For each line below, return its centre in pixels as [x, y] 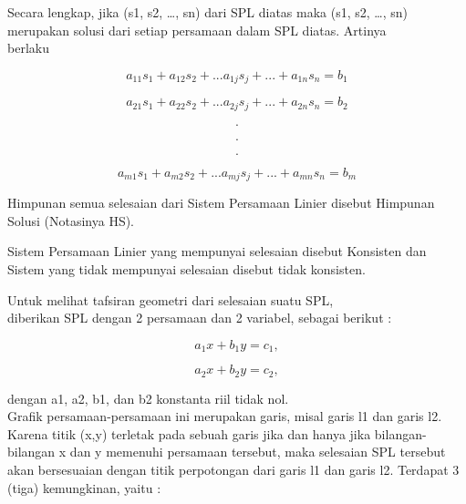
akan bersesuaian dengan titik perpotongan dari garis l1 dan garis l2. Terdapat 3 [233, 469]
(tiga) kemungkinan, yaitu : [84, 487]
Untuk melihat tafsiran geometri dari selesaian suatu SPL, [171, 299]
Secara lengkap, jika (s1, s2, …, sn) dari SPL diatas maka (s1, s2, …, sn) [207, 12]
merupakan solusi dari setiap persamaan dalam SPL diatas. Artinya [197, 30]
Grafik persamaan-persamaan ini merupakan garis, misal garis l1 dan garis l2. [225, 416]
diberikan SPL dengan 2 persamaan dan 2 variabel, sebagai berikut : [200, 318]
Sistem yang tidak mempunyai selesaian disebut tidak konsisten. [186, 268]
